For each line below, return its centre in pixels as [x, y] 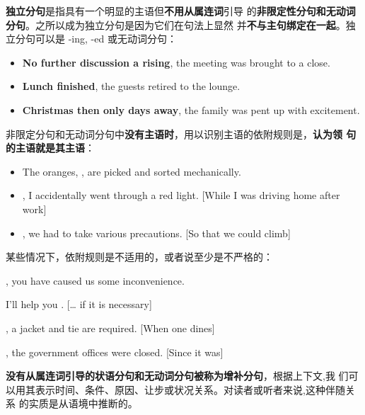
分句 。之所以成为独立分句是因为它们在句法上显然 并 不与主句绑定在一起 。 [176, 24]
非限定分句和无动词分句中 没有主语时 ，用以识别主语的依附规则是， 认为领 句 [181, 133]
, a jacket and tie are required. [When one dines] [110, 328]
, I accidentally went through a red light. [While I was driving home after [181, 195]
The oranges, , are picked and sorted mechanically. [132, 171]
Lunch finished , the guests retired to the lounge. [131, 86]
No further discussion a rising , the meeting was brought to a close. [176, 62]
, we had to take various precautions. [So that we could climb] [156, 233]
